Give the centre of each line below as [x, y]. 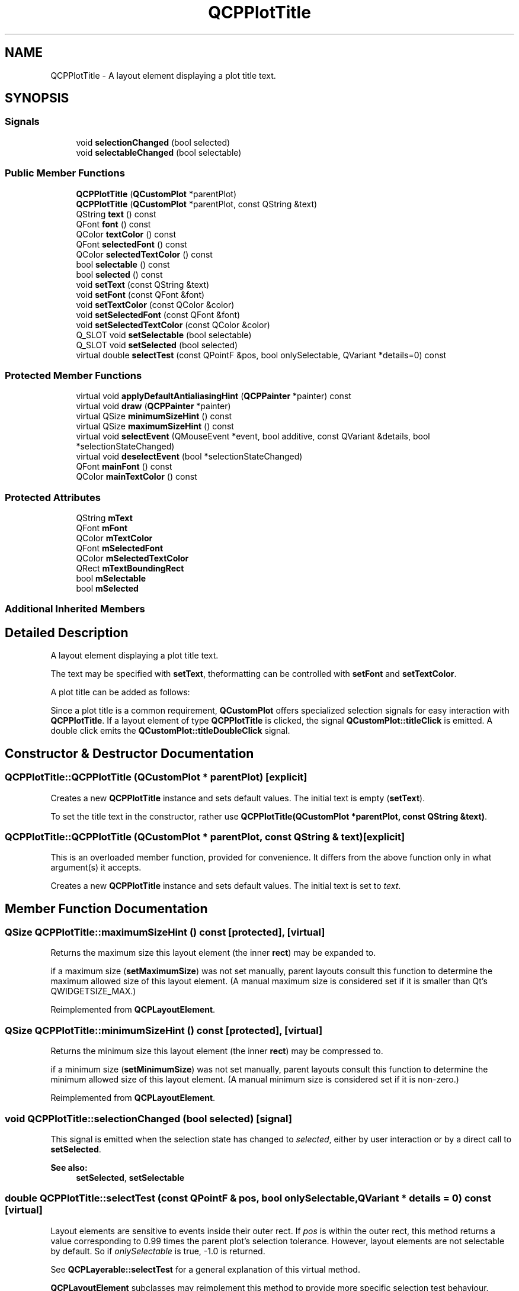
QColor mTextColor [114, 538]
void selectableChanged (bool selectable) [159, 152]
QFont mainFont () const [124, 467]
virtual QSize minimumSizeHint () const [154, 416]
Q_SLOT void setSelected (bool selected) [157, 345]
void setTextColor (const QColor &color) [155, 304]
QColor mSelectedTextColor [132, 558]
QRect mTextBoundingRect [130, 569]
